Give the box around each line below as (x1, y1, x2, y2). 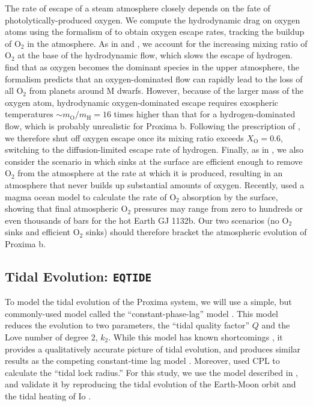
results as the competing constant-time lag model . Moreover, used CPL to (5, 354, 280, 367)
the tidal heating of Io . (5, 390, 91, 402)
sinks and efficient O (5, 226, 80, 238)
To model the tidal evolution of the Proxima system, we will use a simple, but (5, 295, 292, 308)
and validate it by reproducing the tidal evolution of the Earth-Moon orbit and (5, 378, 296, 390)
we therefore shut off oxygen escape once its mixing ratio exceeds (5, 131, 244, 144)
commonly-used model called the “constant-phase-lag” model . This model (5, 307, 278, 319)
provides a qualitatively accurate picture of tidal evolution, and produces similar (5, 342, 301, 355)
